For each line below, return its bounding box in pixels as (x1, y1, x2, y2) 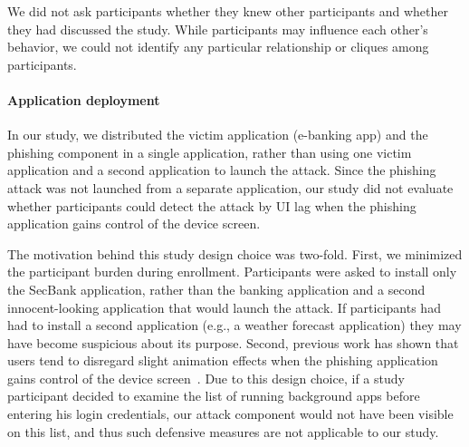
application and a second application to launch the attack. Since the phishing (7, 160, 436, 180)
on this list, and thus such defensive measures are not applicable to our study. (7, 422, 439, 441)
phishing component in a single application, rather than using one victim (7, 142, 412, 161)
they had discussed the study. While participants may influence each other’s (7, 19, 428, 38)
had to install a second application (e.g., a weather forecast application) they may (7, 316, 462, 335)
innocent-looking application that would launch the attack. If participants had (7, 297, 441, 316)
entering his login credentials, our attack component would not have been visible (7, 404, 454, 423)
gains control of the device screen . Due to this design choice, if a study (7, 368, 405, 387)
